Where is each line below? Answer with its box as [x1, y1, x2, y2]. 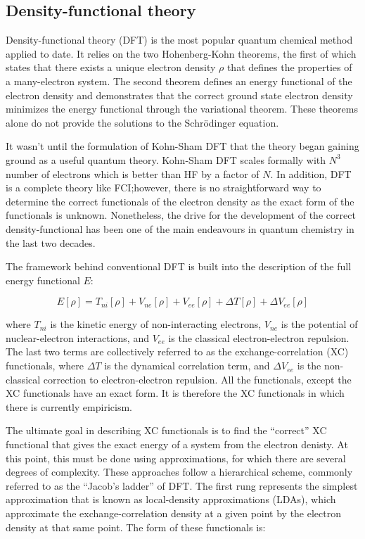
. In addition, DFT [270, 166, 352, 181]
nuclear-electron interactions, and [6, 330, 149, 345]
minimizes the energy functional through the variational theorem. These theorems [6, 101, 358, 116]
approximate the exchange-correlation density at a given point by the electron [6, 506, 342, 521]
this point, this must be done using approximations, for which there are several [6, 450, 346, 465]
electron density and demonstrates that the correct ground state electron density [6, 87, 353, 102]
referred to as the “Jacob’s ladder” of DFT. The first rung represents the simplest [6, 478, 358, 493]
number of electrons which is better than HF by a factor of [6, 166, 260, 181]
